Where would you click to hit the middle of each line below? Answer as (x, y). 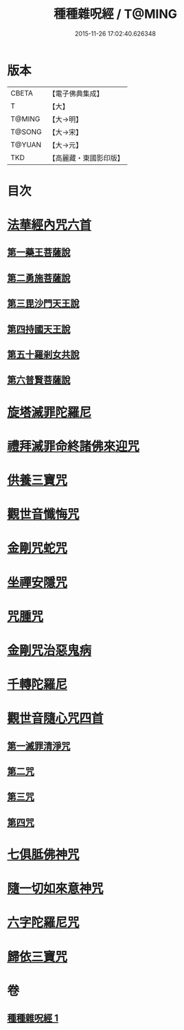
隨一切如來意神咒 (56, 889)
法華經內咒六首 (49, 225)
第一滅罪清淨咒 (39, 746)
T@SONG (26, 131)
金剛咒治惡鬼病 (49, 650)
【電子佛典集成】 (76, 94)
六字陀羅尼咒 (44, 923)
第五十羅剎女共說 (43, 355)
